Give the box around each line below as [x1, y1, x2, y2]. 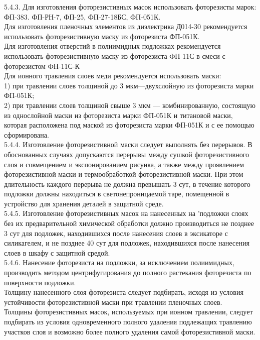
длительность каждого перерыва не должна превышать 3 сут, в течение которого [4, 178, 250, 189]
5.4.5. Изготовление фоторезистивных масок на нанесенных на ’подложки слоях [4, 208, 248, 218]
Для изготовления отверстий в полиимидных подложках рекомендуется [4, 41, 221, 51]
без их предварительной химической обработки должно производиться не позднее [4, 218, 254, 229]
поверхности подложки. [4, 277, 76, 287]
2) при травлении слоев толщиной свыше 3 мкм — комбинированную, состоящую [4, 99, 255, 110]
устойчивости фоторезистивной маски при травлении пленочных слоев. [4, 296, 222, 307]
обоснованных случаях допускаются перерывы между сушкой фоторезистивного [4, 149, 249, 159]
